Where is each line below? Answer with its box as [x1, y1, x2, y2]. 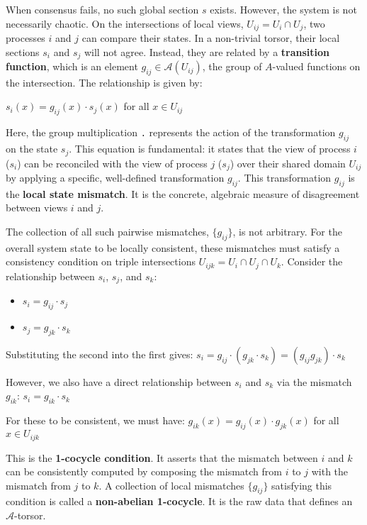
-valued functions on [272, 59, 361, 74]
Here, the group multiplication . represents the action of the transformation [6, 125, 336, 140]
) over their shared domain [230, 155, 346, 170]
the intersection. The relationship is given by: [6, 74, 203, 89]
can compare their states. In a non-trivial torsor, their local [81, 31, 340, 45]
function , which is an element [6, 59, 138, 74]
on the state [6, 141, 58, 156]
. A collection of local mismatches [98, 477, 244, 492]
